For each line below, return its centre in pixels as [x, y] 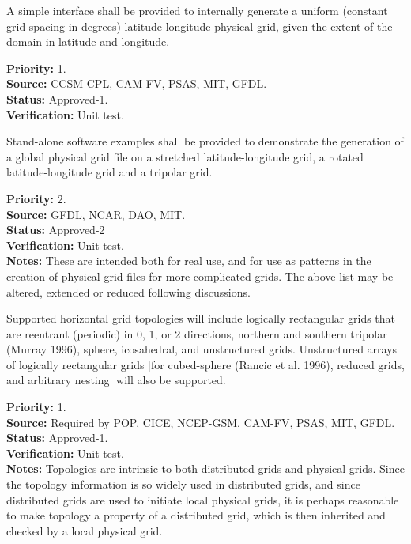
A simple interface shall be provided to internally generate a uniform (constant [197, 10]
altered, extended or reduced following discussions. [128, 291]
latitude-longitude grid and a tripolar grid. [109, 172]
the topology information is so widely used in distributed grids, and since [183, 484]
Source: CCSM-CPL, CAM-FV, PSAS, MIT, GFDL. [137, 83]
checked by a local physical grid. [85, 530]
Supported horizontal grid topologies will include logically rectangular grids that [201, 318]
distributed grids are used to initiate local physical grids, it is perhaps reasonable [203, 499]
